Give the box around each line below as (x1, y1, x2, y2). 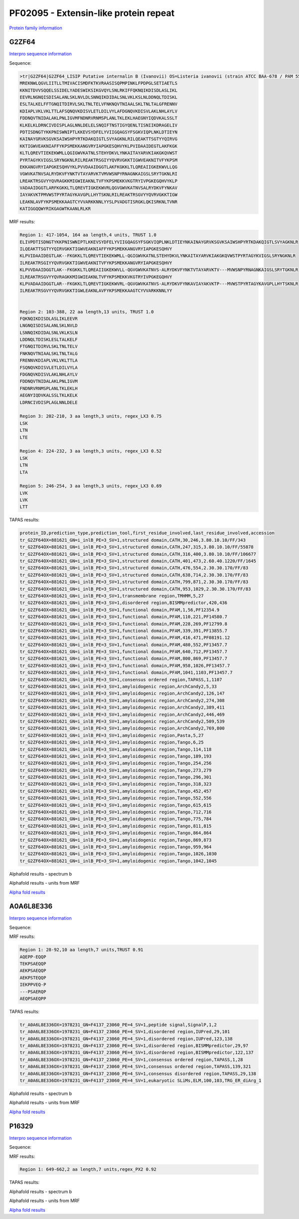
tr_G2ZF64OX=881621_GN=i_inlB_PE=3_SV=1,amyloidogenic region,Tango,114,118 (19, 747, 212, 752)
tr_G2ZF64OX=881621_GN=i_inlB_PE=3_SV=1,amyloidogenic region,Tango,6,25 (19, 740, 204, 745)
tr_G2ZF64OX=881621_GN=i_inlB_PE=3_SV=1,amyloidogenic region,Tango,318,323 (19, 781, 212, 787)
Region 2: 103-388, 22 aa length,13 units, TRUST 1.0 (19, 309, 154, 314)
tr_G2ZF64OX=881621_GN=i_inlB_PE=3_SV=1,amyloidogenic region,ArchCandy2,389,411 (19, 705, 225, 710)
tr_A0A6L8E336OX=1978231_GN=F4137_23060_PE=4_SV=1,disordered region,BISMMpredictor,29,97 (19, 1043, 249, 1049)
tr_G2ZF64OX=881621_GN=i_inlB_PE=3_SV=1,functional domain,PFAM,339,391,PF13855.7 (19, 628, 228, 633)
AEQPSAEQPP (19, 996, 46, 1001)
